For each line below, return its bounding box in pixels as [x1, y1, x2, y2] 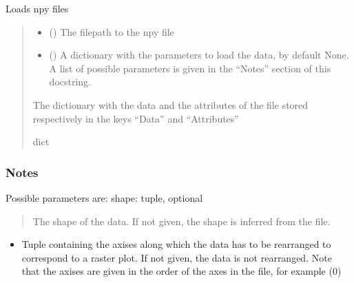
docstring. [49, 74, 92, 89]
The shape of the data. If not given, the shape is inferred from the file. [32, 213, 331, 228]
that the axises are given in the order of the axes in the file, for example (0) [21, 264, 342, 278]
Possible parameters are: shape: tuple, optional [6, 190, 203, 205]
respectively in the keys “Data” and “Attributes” [32, 111, 239, 125]
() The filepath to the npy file [49, 24, 174, 39]
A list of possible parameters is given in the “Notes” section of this [49, 61, 331, 75]
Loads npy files [6, 1, 69, 15]
